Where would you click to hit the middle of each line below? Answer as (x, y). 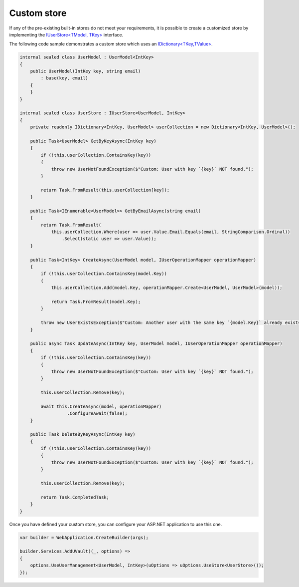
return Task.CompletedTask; (75, 497)
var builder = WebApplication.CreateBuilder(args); (84, 537)
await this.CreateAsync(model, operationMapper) (101, 406)
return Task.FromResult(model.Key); (96, 301)
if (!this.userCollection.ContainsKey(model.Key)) (104, 274)
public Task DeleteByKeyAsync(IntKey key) (83, 435)
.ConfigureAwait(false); (97, 414)
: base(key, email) (64, 78)
